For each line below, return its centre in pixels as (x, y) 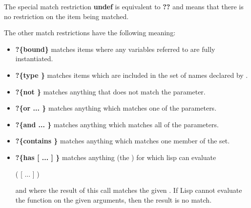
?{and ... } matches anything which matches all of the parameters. (117, 124)
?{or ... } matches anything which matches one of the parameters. (116, 108)
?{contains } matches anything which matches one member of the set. (123, 141)
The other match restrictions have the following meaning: (90, 33)
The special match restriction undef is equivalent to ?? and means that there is (124, 6)
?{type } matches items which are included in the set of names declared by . (132, 75)
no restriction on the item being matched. (66, 16)
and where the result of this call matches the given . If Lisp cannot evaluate (129, 190)
